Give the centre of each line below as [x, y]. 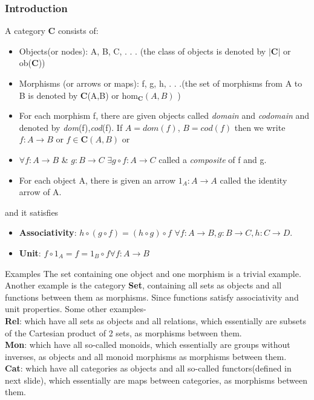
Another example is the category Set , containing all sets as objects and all [143, 285]
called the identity [253, 180]
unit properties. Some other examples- [76, 309]
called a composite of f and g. [213, 159]
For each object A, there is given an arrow [97, 180]
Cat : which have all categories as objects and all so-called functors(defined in [148, 368]
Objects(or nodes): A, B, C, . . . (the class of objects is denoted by [142, 51]
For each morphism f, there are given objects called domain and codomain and [164, 115]
